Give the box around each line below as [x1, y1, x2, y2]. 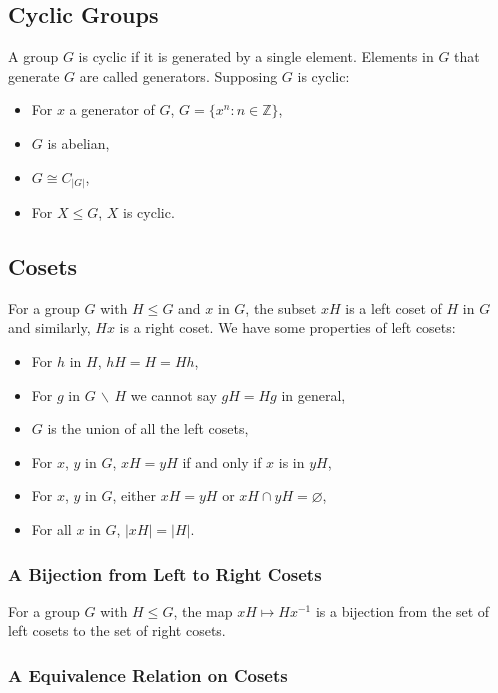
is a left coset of [345, 297, 442, 318]
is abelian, [47, 132, 110, 153]
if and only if [182, 451, 262, 472]
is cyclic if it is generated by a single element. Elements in [78, 46, 434, 67]
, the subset [245, 297, 317, 318]
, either [112, 485, 157, 506]
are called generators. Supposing [79, 65, 278, 86]
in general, [281, 384, 346, 405]
